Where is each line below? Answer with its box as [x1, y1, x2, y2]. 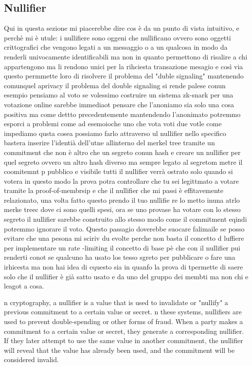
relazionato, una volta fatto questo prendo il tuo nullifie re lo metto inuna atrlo [4, 194, 240, 205]
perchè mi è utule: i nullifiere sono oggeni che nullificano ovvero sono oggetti [4, 32, 231, 42]
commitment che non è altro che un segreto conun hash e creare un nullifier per [4, 147, 241, 157]
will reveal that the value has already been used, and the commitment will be [4, 345, 235, 355]
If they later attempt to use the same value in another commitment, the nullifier [4, 335, 243, 346]
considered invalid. [4, 354, 59, 365]
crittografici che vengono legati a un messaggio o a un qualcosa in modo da [4, 42, 228, 52]
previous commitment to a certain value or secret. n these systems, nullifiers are [4, 307, 242, 317]
